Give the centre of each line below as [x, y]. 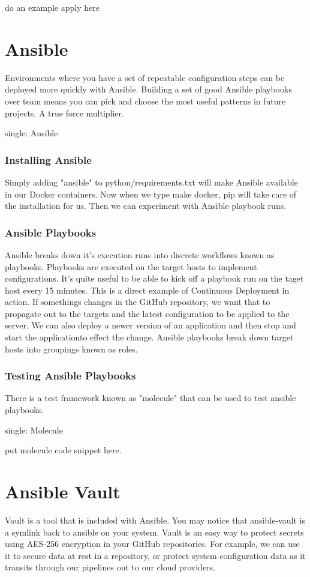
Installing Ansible [48, 159]
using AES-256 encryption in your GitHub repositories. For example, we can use [152, 544]
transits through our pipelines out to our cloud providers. [110, 567]
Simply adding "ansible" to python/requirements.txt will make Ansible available [151, 182]
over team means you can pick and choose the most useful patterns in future [145, 101]
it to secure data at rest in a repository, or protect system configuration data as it [155, 555]
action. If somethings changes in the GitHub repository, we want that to [138, 302]
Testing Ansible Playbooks [70, 376]
